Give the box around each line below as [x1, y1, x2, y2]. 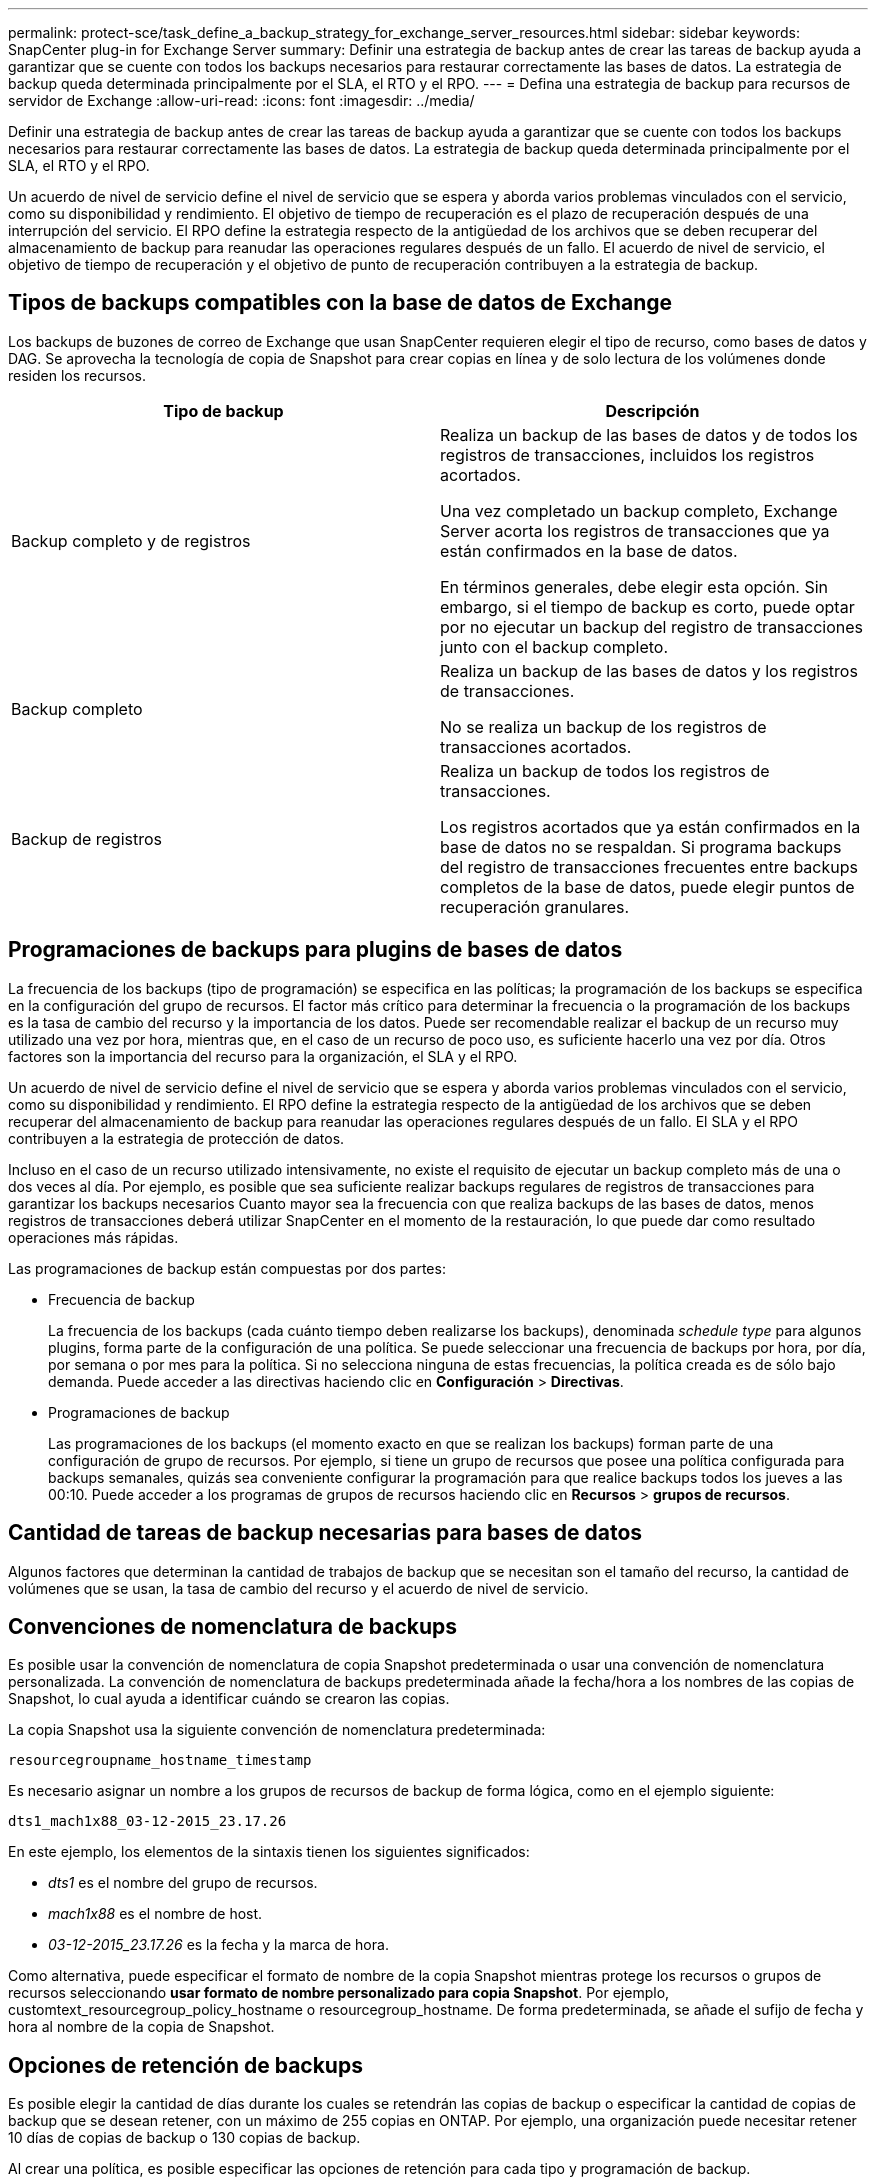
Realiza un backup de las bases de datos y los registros [440, 660, 858, 681]
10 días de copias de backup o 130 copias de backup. [8, 2129, 361, 2147]
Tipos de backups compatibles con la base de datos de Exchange [8, 290, 673, 316]
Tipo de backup [163, 400, 284, 421]
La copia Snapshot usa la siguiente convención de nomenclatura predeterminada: [8, 1721, 546, 1739]
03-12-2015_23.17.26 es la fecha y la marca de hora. [48, 1936, 389, 1954]
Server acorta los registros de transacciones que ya [440, 520, 830, 541]
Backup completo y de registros [11, 530, 251, 551]
